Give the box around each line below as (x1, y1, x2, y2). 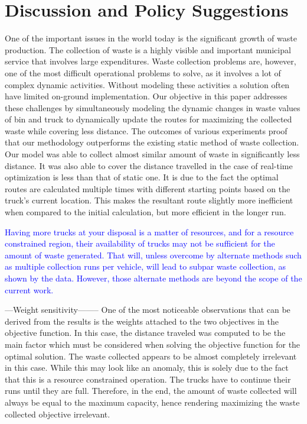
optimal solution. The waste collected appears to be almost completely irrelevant (5, 349, 297, 362)
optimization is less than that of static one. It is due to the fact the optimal (5, 171, 279, 183)
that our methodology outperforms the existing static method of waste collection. (5, 136, 299, 148)
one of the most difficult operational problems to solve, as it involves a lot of (5, 66, 281, 79)
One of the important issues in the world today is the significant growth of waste (5, 32, 297, 44)
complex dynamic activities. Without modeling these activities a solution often (5, 78, 290, 90)
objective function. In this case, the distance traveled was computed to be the (5, 326, 286, 339)
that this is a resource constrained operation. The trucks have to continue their (5, 373, 291, 385)
